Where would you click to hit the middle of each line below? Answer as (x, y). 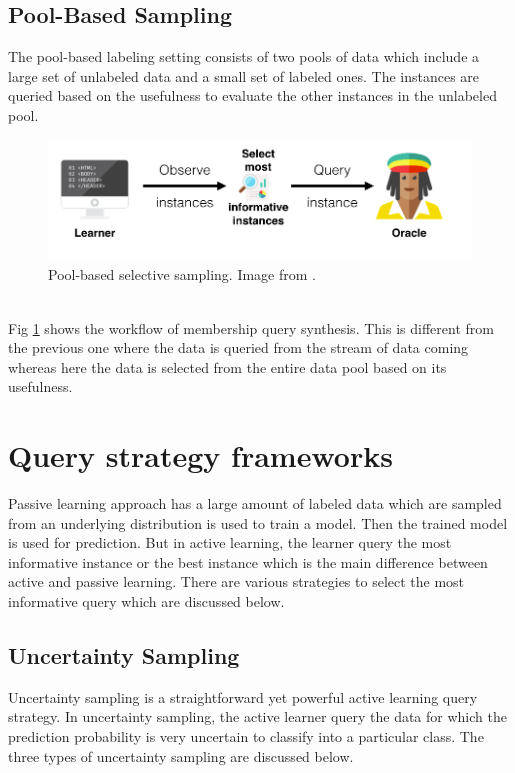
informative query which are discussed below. (146, 601)
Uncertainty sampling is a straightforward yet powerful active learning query (243, 696)
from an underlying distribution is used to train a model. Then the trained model (258, 522)
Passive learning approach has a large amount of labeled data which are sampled (255, 503)
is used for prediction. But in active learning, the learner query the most (230, 542)
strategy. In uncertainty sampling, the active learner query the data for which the (257, 716)
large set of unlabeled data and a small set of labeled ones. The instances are (244, 75)
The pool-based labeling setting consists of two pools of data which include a (244, 56)
